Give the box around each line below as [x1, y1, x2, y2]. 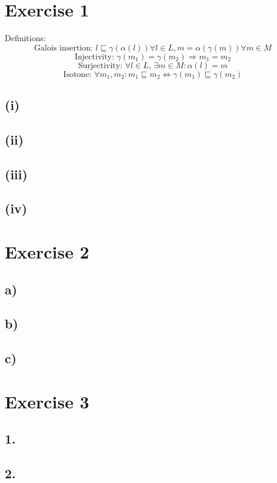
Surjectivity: [78, 61, 123, 70]
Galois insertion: [34, 43, 93, 52]
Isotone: [63, 70, 92, 79]
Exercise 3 [5, 389, 89, 413]
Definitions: [5, 32, 46, 44]
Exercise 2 [5, 240, 89, 264]
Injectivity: [74, 52, 114, 61]
